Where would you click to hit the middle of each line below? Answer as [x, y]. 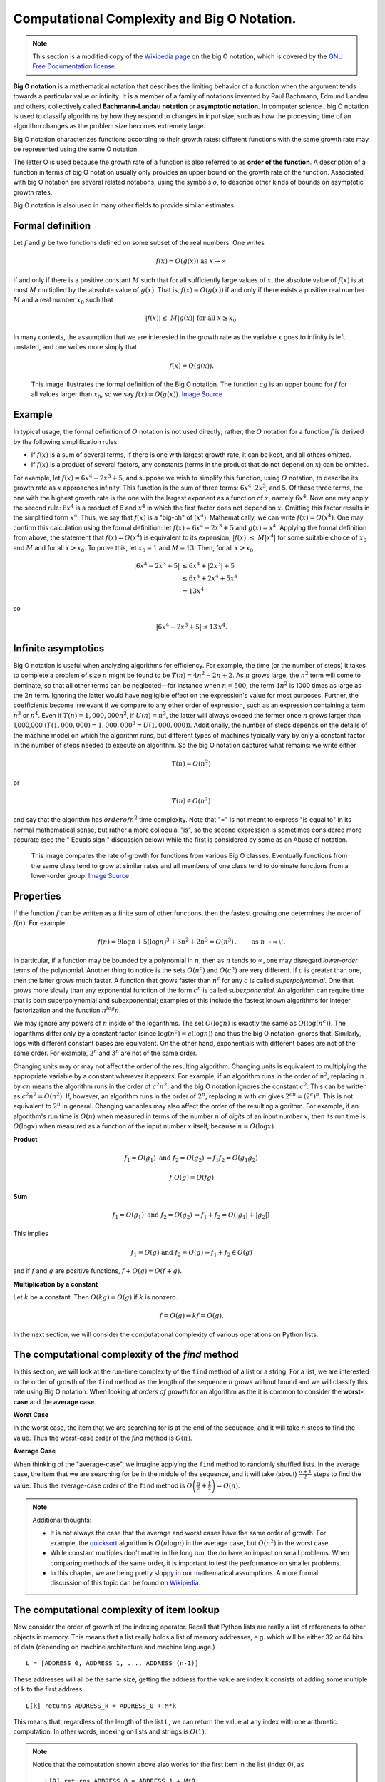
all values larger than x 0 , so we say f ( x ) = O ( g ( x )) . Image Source [127, 395]
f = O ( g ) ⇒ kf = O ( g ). [191, 1316]
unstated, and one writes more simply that [75, 347]
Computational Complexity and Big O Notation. [155, 19]
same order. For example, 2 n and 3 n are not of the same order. [105, 1053]
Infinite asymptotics [59, 648]
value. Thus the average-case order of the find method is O [103, 1485]
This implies [31, 1234]
